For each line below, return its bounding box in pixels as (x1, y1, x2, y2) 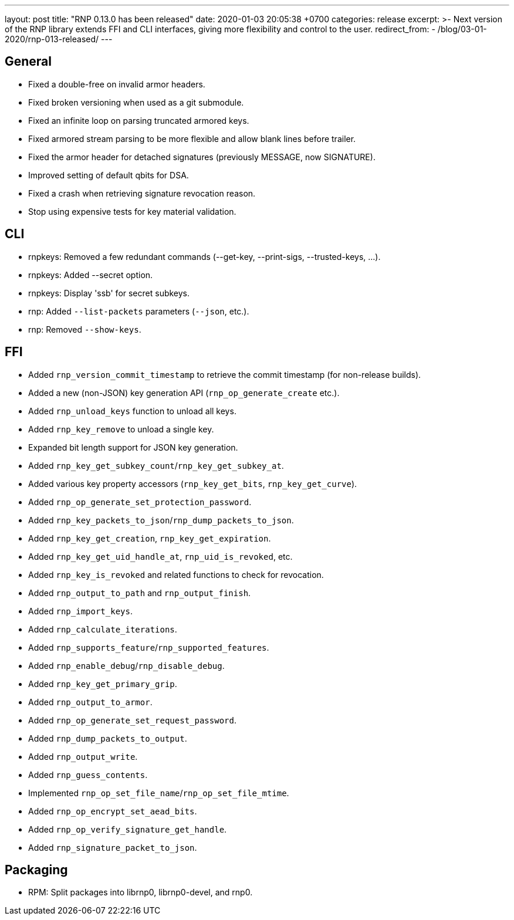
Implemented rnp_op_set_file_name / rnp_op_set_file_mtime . (28, 787, 289, 798)
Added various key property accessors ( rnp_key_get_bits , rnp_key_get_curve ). (28, 478, 357, 489)
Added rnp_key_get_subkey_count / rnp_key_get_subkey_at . (28, 460, 284, 471)
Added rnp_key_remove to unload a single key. (28, 424, 214, 434)
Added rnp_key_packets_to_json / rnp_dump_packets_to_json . (28, 515, 294, 525)
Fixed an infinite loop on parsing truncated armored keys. (28, 115, 249, 126)
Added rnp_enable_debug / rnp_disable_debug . (28, 660, 225, 671)
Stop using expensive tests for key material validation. (28, 206, 236, 217)
